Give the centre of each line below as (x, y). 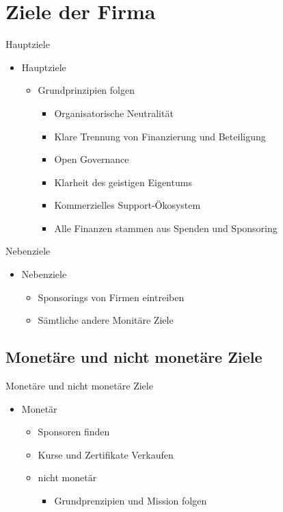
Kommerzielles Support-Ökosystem (127, 205)
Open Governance (92, 159)
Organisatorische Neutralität (114, 113)
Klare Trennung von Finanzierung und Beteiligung (160, 136)
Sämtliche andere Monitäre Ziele (106, 320)
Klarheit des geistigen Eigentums (123, 182)
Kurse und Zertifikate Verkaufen (106, 454)
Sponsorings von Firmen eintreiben (111, 297)
